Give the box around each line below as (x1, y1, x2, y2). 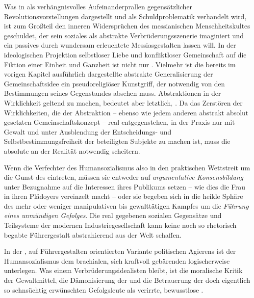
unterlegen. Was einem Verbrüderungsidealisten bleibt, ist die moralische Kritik (4, 265, 243, 275)
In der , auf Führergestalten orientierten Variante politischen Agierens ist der (4, 246, 236, 256)
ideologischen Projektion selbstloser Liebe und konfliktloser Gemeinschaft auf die (4, 49, 247, 59)
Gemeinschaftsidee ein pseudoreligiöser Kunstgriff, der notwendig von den (4, 78, 225, 88)
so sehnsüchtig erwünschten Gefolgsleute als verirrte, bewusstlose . (4, 284, 203, 295)
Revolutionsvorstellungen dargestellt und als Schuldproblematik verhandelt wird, (4, 11, 247, 21)
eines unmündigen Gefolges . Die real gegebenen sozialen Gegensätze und (4, 210, 222, 220)
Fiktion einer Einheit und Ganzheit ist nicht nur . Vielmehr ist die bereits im (4, 59, 236, 69)
